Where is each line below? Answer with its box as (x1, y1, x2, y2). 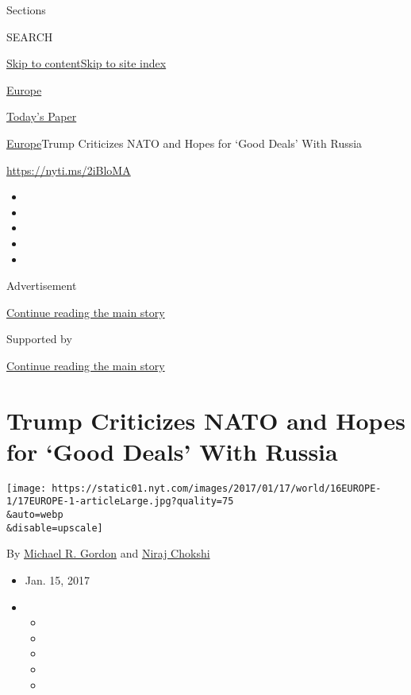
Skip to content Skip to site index (6, 55, 167, 71)
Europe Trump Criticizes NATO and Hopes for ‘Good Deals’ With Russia (6, 134, 363, 151)
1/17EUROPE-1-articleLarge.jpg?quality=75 (6, 496, 234, 508)
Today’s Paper (6, 108, 77, 125)
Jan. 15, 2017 (25, 572, 90, 589)
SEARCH (6, 28, 53, 44)
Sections (6, 2, 46, 17)
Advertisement (6, 277, 77, 294)
